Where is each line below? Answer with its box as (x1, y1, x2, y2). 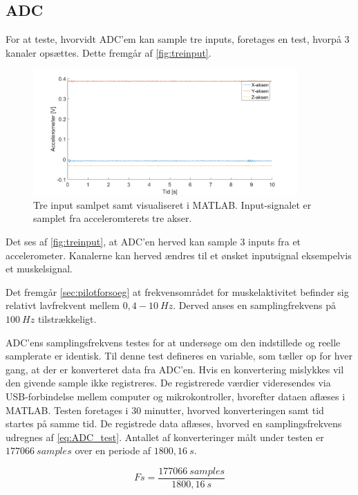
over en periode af (75, 443, 151, 458)
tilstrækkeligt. (37, 311, 97, 326)
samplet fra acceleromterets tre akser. (33, 211, 192, 225)
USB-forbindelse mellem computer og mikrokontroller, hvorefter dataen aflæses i (6, 389, 346, 403)
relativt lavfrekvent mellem (6, 298, 120, 312)
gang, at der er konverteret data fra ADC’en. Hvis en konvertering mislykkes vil (6, 362, 344, 376)
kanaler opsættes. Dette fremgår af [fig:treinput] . (6, 45, 211, 59)
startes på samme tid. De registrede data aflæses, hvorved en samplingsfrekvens (6, 416, 342, 431)
